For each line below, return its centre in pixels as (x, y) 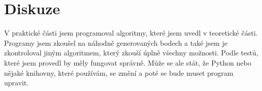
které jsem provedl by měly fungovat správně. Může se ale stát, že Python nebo (128, 62)
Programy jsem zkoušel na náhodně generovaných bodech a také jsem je (116, 42)
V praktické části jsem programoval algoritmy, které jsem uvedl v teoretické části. (131, 33)
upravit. (17, 83)
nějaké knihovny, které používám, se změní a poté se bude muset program (119, 72)
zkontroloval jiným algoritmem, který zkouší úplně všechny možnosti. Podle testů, (131, 53)
